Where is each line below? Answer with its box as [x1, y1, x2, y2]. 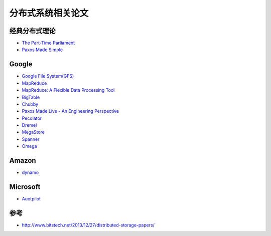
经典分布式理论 [9, 27, 56, 35]
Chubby [22, 101, 39, 107]
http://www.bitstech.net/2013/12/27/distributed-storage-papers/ [22, 222, 155, 228]
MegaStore [22, 129, 45, 135]
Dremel [22, 122, 37, 128]
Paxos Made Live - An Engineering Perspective [22, 108, 119, 114]
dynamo [22, 169, 39, 175]
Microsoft [9, 182, 41, 191]
